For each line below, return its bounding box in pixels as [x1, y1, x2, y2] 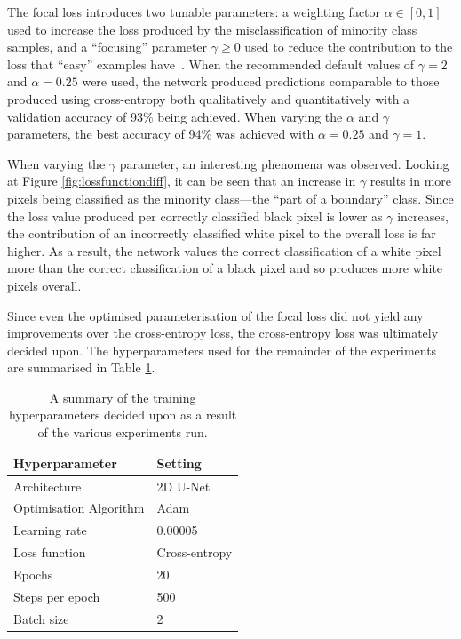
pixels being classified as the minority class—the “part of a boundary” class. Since [7, 188, 454, 207]
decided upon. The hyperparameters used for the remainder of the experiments [7, 340, 437, 359]
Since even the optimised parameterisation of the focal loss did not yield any [7, 306, 424, 324]
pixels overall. [7, 276, 82, 294]
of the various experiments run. [37, 423, 208, 442]
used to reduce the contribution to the [244, 37, 453, 56]
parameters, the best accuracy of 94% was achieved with [7, 124, 314, 143]
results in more [370, 172, 452, 190]
